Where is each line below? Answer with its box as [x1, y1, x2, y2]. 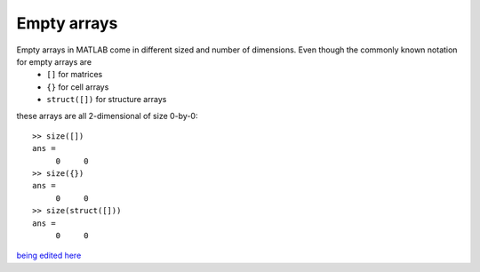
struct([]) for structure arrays [46, 94, 167, 105]
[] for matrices [46, 69, 103, 80]
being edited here [16, 250, 82, 261]
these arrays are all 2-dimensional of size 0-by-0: [16, 110, 198, 121]
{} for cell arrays [46, 81, 109, 92]
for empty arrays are [16, 56, 92, 67]
